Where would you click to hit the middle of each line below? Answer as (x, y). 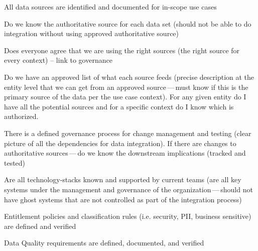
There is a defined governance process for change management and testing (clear (128, 133)
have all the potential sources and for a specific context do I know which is (119, 106)
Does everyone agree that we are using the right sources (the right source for (122, 50)
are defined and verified (40, 226)
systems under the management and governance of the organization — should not (128, 189)
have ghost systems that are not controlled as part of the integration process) (123, 199)
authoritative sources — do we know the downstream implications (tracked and (125, 153)
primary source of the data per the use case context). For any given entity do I (125, 97)
